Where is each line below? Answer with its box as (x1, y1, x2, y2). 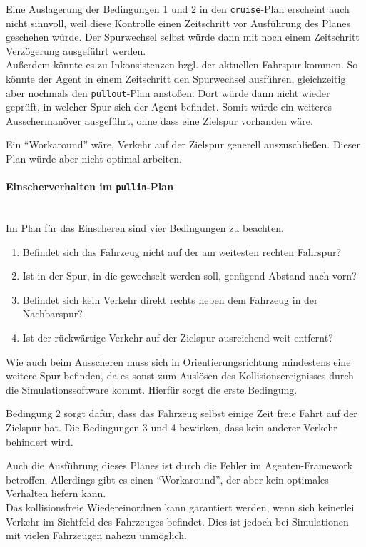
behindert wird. (6, 434, 73, 449)
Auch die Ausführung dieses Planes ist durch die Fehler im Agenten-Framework (6, 458, 353, 473)
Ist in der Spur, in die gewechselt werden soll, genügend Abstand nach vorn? (22, 268, 357, 283)
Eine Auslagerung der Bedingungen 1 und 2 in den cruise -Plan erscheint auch (6, 1, 350, 16)
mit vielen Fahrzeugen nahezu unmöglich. (6, 528, 187, 543)
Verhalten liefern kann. (6, 486, 106, 501)
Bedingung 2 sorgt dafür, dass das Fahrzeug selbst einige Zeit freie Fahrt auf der (6, 406, 357, 421)
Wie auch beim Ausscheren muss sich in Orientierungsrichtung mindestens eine (6, 354, 351, 369)
